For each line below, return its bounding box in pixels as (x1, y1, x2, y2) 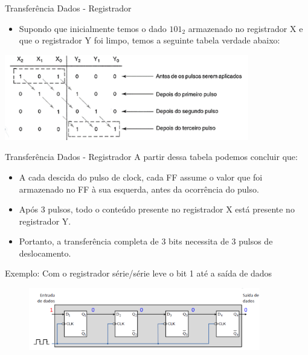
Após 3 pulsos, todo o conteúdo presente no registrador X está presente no (19, 203, 295, 216)
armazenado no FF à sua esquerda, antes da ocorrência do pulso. (19, 182, 259, 195)
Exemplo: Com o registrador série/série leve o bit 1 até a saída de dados (5, 267, 272, 280)
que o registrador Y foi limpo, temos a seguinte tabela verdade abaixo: (19, 34, 280, 46)
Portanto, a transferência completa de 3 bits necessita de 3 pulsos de (19, 235, 273, 248)
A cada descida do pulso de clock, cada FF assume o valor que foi (19, 170, 263, 183)
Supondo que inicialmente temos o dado (19, 22, 167, 34)
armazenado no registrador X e (188, 22, 303, 34)
